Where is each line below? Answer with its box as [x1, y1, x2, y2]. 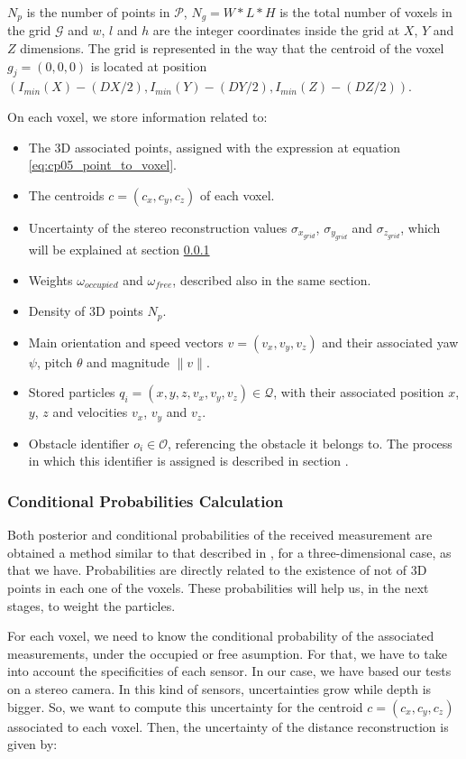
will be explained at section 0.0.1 [28, 240, 210, 259]
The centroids [28, 185, 105, 204]
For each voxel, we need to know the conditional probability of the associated [7, 626, 434, 645]
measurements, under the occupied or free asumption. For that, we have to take [7, 643, 447, 662]
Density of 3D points [28, 301, 143, 320]
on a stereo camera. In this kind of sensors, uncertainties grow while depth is [7, 679, 432, 698]
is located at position [90, 56, 207, 75]
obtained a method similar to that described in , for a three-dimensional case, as [7, 542, 452, 561]
